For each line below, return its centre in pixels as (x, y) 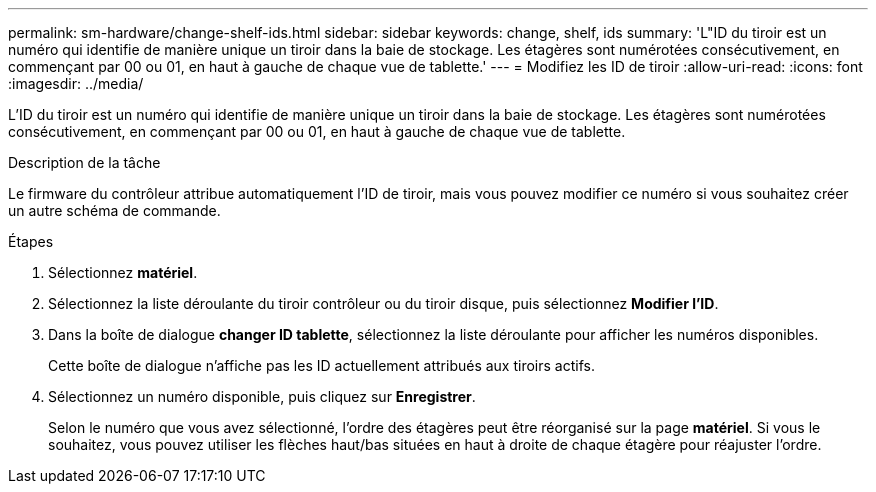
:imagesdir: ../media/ (76, 83)
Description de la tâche (84, 162)
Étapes (31, 241)
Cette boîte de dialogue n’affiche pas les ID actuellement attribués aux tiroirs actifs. (321, 365)
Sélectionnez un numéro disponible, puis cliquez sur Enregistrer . (262, 396)
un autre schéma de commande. (114, 210)
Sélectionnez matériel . (123, 272)
